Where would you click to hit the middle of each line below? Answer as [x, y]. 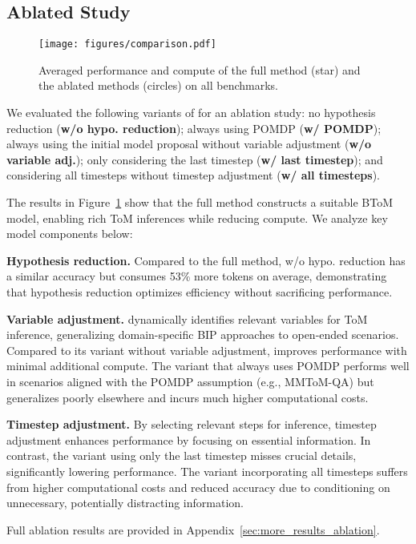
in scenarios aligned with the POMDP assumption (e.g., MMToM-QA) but [190, 381]
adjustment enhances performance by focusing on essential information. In [189, 439]
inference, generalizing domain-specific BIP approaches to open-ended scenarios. [203, 334]
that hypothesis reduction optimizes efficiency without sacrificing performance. [200, 291]
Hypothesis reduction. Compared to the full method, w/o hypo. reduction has [206, 260]
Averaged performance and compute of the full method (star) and [200, 69]
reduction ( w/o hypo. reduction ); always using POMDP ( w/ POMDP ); [194, 128]
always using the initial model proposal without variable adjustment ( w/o [189, 144]
